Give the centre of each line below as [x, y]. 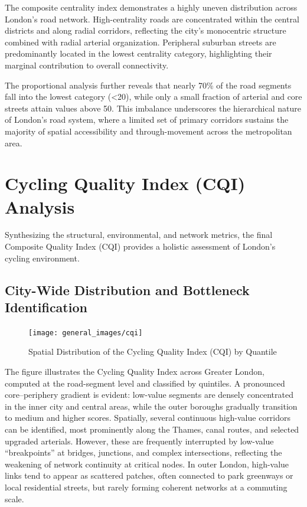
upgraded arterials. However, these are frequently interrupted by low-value [139, 441]
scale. [14, 498]
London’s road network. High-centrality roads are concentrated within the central [152, 19]
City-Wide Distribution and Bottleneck [127, 290]
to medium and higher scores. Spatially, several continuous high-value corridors [148, 418]
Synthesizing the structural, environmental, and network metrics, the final [139, 235]
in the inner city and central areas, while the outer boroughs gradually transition [151, 406]
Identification [46, 307]
